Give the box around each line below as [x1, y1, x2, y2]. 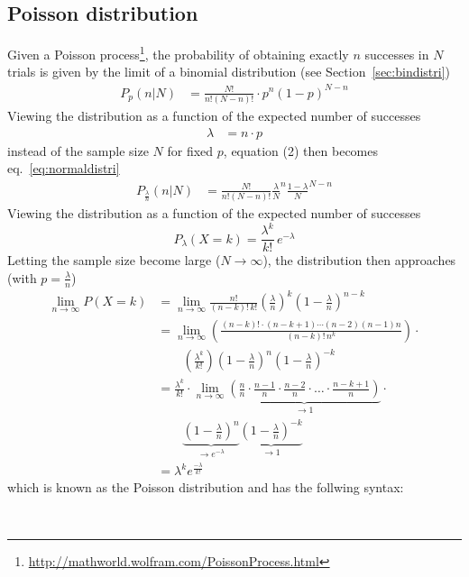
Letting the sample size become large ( [7, 251, 221, 270]
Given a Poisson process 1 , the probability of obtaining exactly [7, 42, 349, 63]
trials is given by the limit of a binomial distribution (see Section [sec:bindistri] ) [7, 62, 451, 81]
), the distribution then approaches [262, 251, 456, 270]
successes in [364, 44, 429, 63]
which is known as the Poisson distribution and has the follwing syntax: [7, 478, 404, 497]
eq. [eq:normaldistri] [7, 159, 120, 178]
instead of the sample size [7, 141, 149, 160]
